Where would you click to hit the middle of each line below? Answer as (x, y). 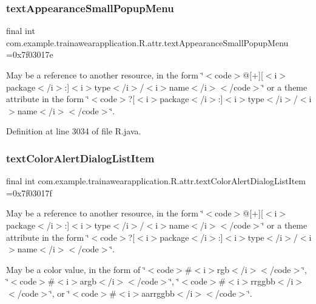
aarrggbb (158, 293)
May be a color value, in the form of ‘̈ (76, 269)
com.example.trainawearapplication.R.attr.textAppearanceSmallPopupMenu (147, 42)
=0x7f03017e (30, 54)
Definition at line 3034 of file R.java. (74, 131)
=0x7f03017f (29, 192)
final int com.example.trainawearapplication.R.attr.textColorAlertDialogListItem (156, 181)
